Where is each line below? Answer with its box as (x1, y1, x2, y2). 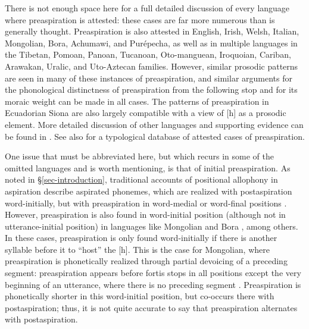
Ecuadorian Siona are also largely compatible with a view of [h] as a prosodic (5, 106, 286, 119)
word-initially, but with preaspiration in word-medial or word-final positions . (5, 196, 287, 209)
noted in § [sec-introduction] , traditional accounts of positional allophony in (5, 173, 278, 186)
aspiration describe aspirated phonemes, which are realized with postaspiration (5, 184, 292, 197)
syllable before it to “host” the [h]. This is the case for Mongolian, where (5, 243, 270, 255)
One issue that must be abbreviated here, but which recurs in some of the (5, 150, 274, 162)
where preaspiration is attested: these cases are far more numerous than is (5, 13, 275, 26)
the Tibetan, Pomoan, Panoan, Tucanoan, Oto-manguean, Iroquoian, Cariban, (5, 48, 291, 61)
